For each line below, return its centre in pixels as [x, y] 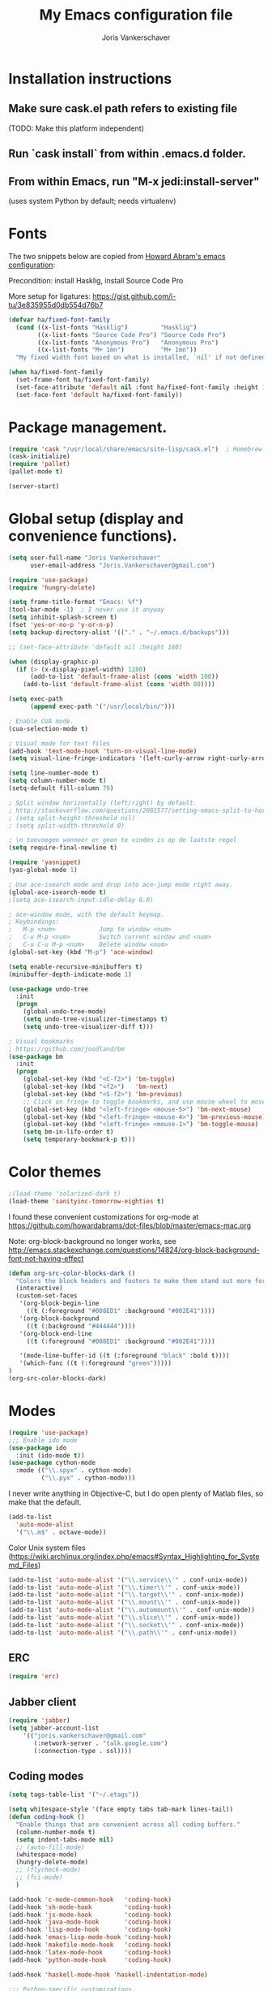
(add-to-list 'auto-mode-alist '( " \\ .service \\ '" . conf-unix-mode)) [128, 1580]
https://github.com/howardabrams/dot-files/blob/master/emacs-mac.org [130, 1225]
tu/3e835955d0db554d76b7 [56, 304]
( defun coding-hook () [47, 1817]
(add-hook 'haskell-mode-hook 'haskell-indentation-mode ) [108, 1975]
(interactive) [39, 1289]
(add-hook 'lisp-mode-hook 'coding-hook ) [90, 1930]
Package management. [88, 427]
